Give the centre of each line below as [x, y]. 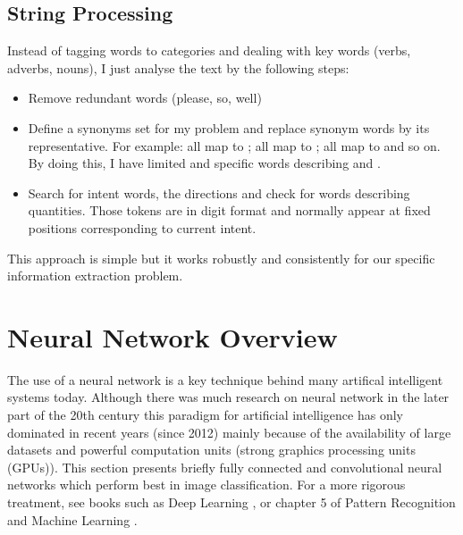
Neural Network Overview [173, 336]
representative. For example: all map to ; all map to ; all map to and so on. [234, 145]
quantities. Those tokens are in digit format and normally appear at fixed [229, 210]
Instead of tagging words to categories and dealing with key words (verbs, [209, 50]
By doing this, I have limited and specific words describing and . [204, 163]
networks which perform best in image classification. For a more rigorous [206, 485]
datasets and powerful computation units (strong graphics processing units [211, 450]
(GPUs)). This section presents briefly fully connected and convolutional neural [225, 467]
